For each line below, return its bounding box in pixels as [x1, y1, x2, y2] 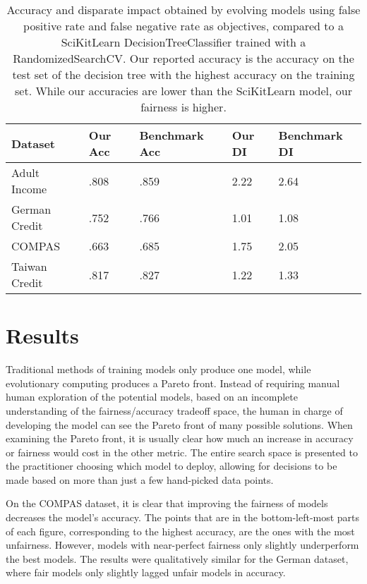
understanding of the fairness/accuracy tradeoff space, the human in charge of [6, 403, 343, 418]
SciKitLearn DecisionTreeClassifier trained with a [61, 34, 306, 50]
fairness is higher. [140, 99, 227, 115]
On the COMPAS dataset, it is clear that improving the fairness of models [6, 496, 328, 511]
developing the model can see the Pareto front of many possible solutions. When [6, 417, 353, 432]
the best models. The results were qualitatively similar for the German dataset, [6, 551, 349, 566]
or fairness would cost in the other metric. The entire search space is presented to [6, 444, 358, 459]
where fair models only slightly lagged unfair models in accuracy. [6, 565, 286, 580]
